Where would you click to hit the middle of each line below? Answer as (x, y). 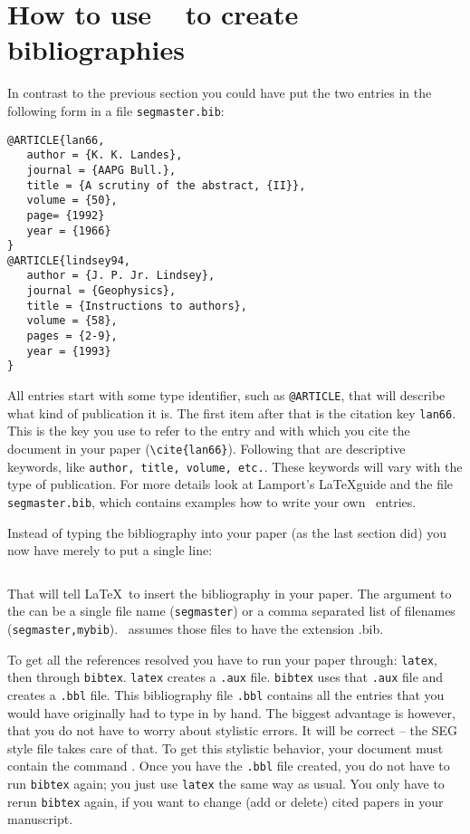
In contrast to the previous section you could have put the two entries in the (220, 93)
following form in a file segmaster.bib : (116, 110)
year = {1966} (69, 230)
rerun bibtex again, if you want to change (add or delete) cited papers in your (225, 801)
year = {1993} (69, 351)
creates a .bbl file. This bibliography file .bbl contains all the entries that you (226, 694)
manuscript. (40, 819)
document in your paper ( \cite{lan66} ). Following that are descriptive (206, 448)
